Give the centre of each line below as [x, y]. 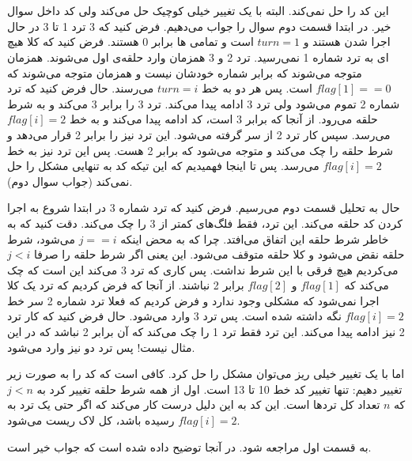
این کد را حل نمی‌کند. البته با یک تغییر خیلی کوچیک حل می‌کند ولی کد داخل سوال [198, 11]
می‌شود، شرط [41, 238]
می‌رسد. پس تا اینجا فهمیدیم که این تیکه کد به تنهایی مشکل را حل [163, 166]
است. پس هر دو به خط [257, 88]
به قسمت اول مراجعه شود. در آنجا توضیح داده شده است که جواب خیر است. [189, 446]
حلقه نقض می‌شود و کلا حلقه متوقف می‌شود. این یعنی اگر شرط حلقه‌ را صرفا [219, 254]
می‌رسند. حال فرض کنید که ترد [81, 88]
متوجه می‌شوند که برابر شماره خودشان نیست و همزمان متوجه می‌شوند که [185, 72]
